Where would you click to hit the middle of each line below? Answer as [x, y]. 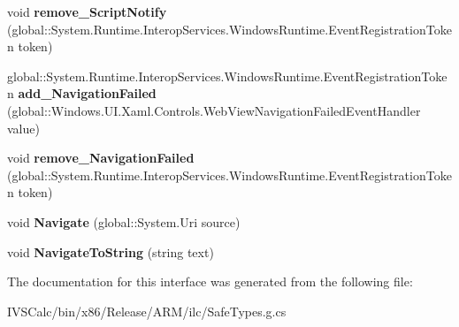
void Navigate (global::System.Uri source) [124, 221]
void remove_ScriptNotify [87, 11]
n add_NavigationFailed [82, 93]
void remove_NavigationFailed [101, 158]
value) [23, 128]
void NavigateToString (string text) [111, 251]
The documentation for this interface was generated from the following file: [210, 281]
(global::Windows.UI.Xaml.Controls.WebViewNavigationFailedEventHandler [214, 110]
